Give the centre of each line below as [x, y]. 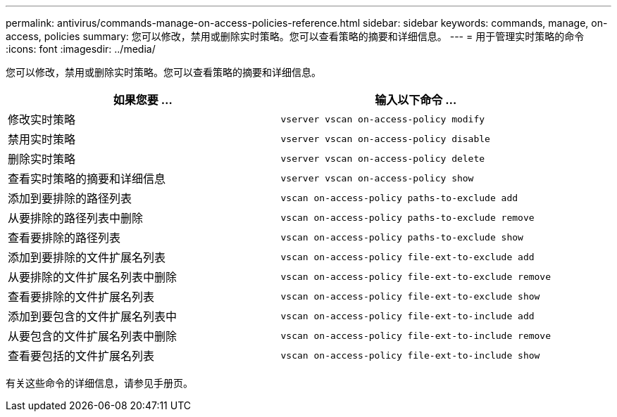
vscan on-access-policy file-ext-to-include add [407, 316]
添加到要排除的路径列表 [70, 198]
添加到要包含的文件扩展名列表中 [93, 316]
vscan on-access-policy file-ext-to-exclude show [410, 296]
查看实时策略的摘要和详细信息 [87, 179]
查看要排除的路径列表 [64, 238]
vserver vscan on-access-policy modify [383, 119]
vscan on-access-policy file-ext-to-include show [410, 355]
